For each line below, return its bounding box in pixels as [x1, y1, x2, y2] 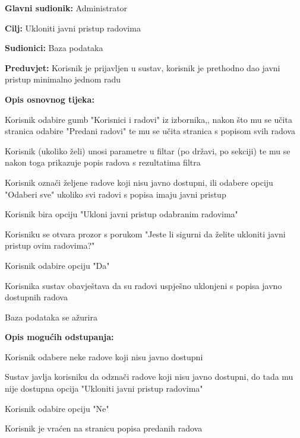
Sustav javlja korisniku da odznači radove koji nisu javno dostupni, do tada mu [5, 370, 293, 383]
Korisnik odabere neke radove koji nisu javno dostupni [5, 350, 203, 363]
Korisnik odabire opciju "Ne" [5, 402, 109, 414]
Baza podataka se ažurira [5, 310, 97, 323]
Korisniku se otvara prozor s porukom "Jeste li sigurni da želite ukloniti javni [5, 227, 286, 240]
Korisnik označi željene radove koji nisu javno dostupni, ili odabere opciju [5, 176, 273, 188]
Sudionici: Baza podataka [5, 42, 103, 54]
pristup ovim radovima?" [5, 239, 95, 252]
